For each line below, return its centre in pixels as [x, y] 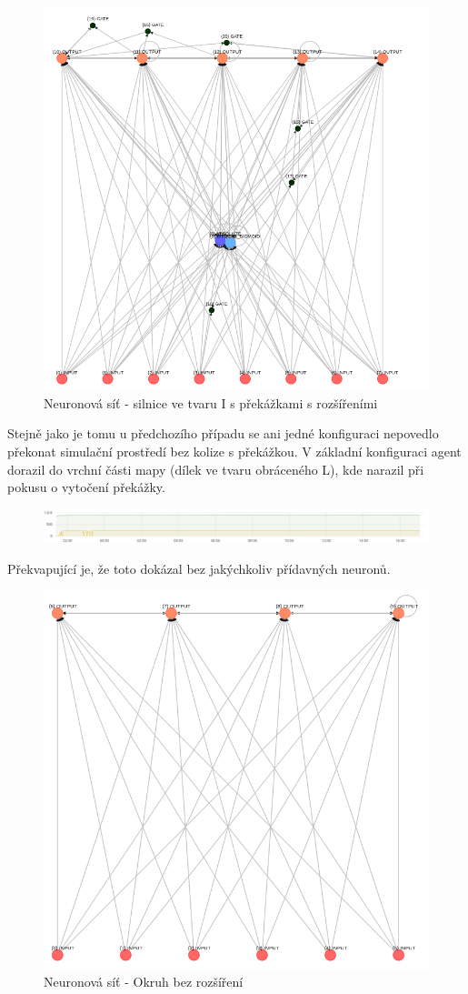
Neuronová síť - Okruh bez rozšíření [144, 982]
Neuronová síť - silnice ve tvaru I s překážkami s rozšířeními [211, 402]
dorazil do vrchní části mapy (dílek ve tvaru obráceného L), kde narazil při [216, 469]
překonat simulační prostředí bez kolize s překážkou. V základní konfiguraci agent [234, 452]
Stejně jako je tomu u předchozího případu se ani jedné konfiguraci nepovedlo [223, 433]
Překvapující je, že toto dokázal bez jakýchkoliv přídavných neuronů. [199, 568]
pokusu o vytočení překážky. [86, 487]
